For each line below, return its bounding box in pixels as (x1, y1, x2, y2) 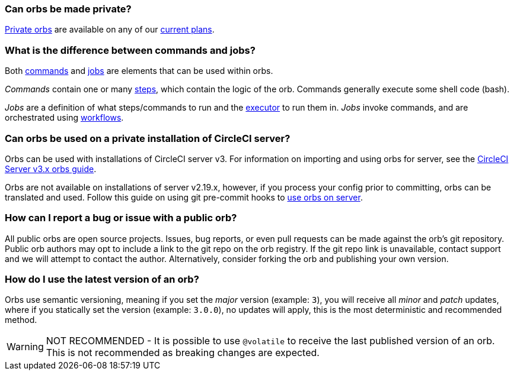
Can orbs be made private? (5, 3, 132, 15)
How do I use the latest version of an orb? (5, 273, 199, 285)
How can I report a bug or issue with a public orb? (5, 212, 237, 224)
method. (5, 315, 37, 325)
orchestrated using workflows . (5, 112, 124, 123)
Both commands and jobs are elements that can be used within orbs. (5, 66, 273, 76)
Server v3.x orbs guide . (5, 163, 97, 174)
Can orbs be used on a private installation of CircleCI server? (5, 132, 290, 144)
